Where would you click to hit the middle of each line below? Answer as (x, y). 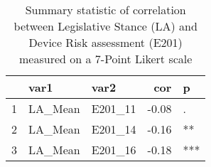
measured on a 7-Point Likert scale (106, 59)
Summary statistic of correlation (105, 10)
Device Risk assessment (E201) (105, 42)
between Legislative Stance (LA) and (105, 26)
